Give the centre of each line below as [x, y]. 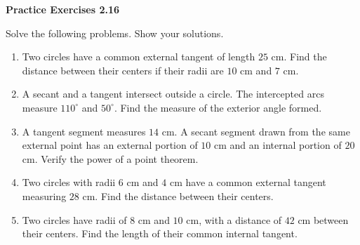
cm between [323, 219]
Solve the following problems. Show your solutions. [115, 33]
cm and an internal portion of [278, 145]
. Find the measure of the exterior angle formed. [218, 107]
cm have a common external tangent [248, 182]
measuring [44, 196]
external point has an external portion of [110, 145]
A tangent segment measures [84, 131]
